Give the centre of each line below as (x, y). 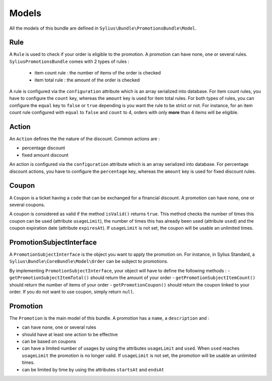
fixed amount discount (45, 155)
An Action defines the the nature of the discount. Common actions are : (85, 139)
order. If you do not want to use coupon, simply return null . (72, 292)
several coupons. (27, 205)
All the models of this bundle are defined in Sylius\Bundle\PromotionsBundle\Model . (103, 28)
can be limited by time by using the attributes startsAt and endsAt (93, 369)
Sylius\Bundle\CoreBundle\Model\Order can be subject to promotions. (89, 261)
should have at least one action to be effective (70, 334)
